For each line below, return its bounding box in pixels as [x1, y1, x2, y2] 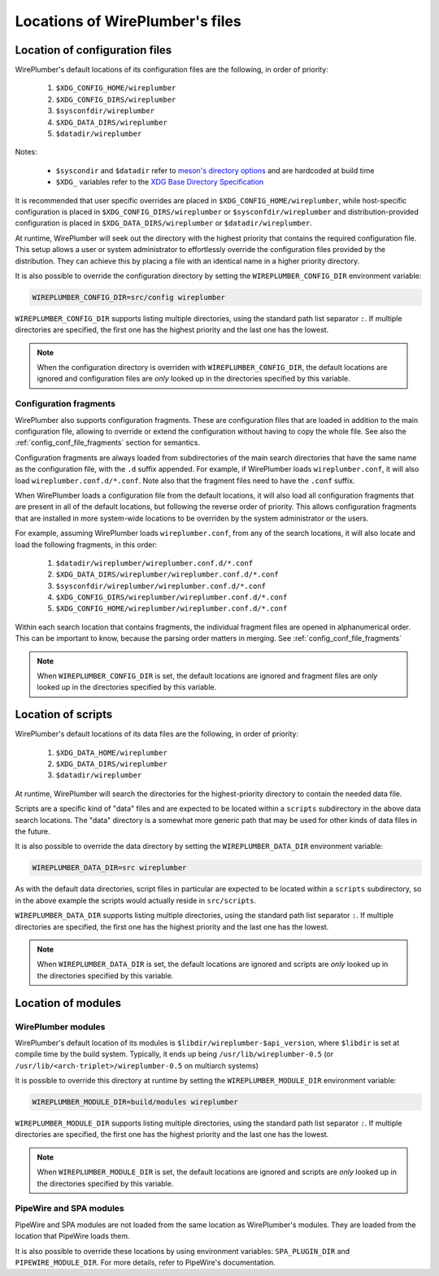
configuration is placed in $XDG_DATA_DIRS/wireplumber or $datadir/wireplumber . [15, 218, 312, 228]
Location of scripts [15, 708, 113, 721]
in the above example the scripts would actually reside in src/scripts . [15, 895, 256, 905]
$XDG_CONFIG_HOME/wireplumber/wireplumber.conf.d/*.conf [55, 604, 288, 613]
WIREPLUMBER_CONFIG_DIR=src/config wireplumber [32, 293, 225, 302]
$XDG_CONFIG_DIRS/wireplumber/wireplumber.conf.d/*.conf [55, 593, 288, 602]
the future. [15, 826, 50, 837]
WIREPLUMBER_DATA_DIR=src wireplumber [32, 863, 187, 873]
